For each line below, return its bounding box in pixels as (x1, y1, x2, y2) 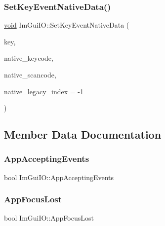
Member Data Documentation (4, 127, 162, 142)
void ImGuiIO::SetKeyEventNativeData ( (4, 20, 129, 30)
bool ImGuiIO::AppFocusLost (4, 212, 94, 223)
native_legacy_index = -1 (4, 86, 84, 96)
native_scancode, (4, 70, 56, 79)
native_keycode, (4, 53, 53, 63)
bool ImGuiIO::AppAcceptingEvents (4, 172, 114, 182)
